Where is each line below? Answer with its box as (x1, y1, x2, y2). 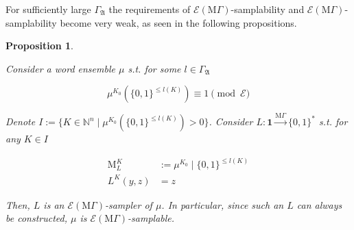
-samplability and (231, 2, 305, 16)
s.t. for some (128, 61, 181, 75)
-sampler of (104, 197, 152, 212)
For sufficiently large (5, 2, 91, 16)
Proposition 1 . (5, 38, 73, 53)
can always (296, 197, 342, 212)
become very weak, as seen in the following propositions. (60, 15, 297, 29)
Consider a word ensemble (5, 61, 115, 75)
